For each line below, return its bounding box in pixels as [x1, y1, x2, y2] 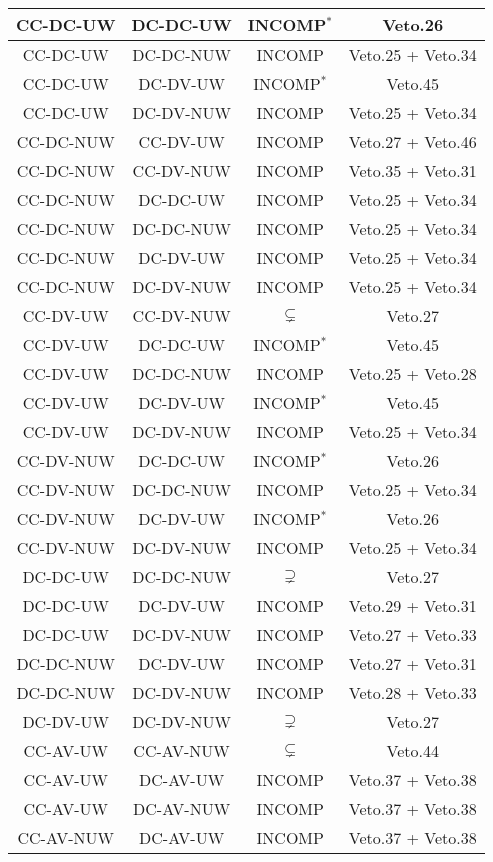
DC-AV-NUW [133, 797, 231, 820]
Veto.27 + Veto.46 [348, 130, 477, 153]
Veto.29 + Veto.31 [348, 594, 477, 617]
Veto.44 [386, 739, 439, 762]
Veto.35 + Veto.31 [348, 159, 477, 182]
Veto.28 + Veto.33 [348, 681, 477, 704]
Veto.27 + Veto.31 [348, 652, 477, 675]
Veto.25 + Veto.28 [348, 362, 477, 385]
